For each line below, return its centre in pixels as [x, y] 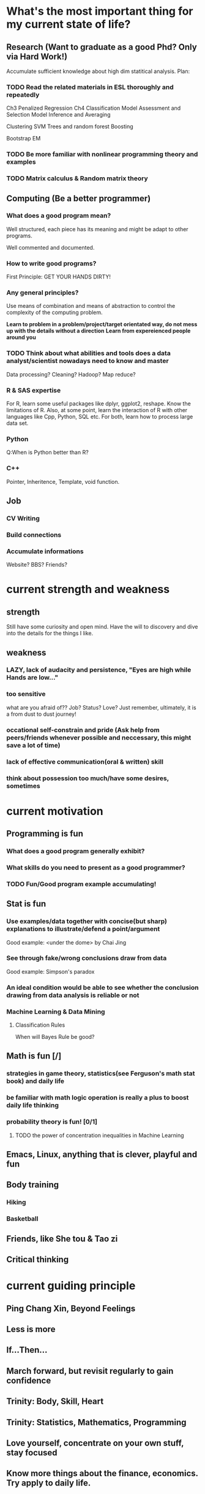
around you [21, 337]
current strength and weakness [88, 589]
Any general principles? [43, 293]
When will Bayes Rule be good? [55, 1037]
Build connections [34, 535]
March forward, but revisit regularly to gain [90, 1371]
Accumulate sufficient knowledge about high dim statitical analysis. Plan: [98, 71]
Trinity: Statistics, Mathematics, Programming [96, 1422]
